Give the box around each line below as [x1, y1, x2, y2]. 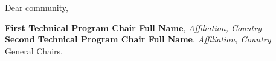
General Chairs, [5, 44, 63, 57]
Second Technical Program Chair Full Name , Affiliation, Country [5, 33, 271, 45]
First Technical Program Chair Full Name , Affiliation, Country [5, 21, 262, 33]
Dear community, [5, 1, 68, 13]
